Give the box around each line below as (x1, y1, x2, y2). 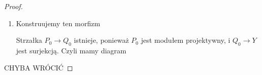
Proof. (4, 1, 23, 11)
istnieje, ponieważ (74, 35, 129, 45)
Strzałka (16, 35, 42, 45)
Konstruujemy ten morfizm (16, 18, 100, 28)
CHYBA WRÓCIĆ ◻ (4, 62, 73, 72)
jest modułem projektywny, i (141, 35, 230, 45)
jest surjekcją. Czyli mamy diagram (16, 45, 127, 55)
